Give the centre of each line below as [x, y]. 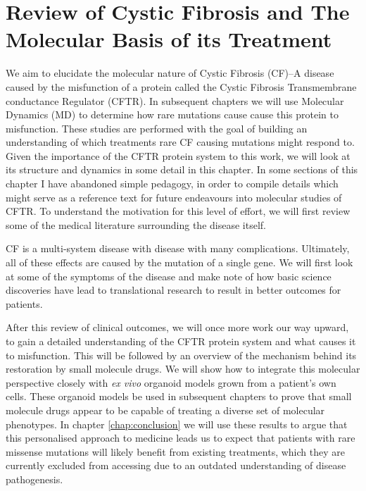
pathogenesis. [34, 479]
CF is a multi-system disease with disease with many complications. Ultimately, [178, 248]
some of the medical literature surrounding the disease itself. [136, 224]
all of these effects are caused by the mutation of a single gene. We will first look [179, 262]
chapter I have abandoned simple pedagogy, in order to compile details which [172, 184]
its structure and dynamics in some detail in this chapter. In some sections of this [182, 169]
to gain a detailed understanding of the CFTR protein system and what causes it [181, 341]
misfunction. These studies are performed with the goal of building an [157, 128]
